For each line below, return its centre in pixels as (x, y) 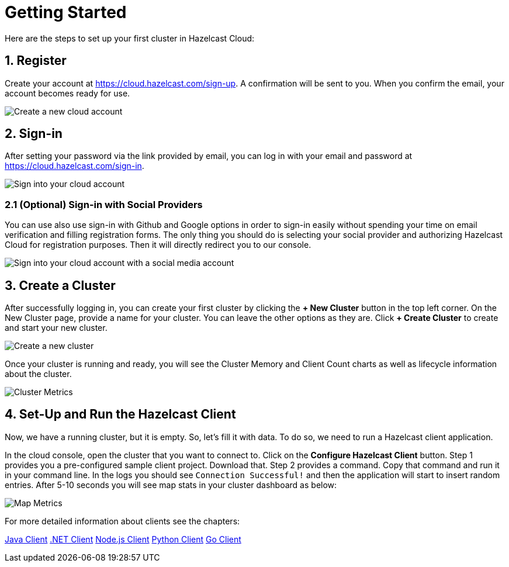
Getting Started (66, 12)
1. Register (36, 61)
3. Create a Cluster (60, 285)
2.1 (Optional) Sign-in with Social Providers (104, 204)
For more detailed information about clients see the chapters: (122, 521)
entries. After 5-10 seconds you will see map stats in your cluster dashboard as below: (171, 485)
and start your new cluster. (56, 328)
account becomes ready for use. (67, 93)
